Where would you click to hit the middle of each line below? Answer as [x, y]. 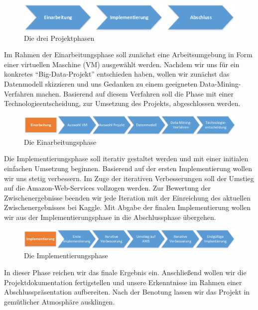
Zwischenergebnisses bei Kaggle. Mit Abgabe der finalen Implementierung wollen [128, 207]
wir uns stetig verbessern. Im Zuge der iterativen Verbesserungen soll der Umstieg [129, 178]
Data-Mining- [220, 84]
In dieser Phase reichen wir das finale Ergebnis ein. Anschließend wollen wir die [125, 272]
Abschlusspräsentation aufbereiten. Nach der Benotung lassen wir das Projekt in [127, 292]
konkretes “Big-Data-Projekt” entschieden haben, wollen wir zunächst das [117, 74]
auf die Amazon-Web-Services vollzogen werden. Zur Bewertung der [108, 188]
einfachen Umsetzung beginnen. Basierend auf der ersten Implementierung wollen [128, 168]
